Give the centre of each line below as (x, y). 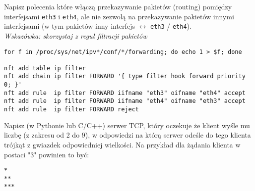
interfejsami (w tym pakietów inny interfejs (69, 26)
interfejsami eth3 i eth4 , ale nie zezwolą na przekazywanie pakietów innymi (119, 16)
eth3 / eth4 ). (171, 26)
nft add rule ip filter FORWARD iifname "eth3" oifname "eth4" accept (125, 93)
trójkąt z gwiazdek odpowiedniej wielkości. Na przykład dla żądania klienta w (122, 144)
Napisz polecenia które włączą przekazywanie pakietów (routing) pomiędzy (118, 6)
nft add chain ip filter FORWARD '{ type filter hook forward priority (125, 76)
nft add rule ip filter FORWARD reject (72, 110)
